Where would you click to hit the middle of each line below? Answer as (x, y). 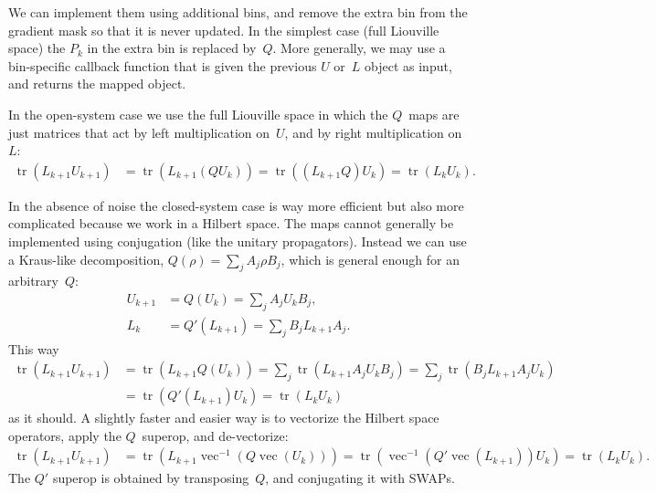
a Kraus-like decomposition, (86, 259)
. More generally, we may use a (359, 48)
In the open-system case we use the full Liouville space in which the (198, 114)
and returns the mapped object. (97, 84)
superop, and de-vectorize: (215, 435)
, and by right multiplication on (373, 132)
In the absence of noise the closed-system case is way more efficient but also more (236, 205)
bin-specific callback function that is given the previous (163, 65)
